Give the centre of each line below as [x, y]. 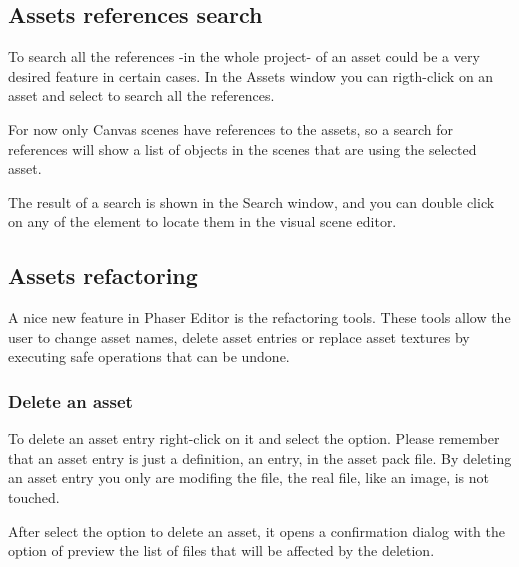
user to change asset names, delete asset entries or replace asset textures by [239, 336]
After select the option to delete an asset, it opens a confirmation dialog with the [256, 530]
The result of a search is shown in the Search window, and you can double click [251, 201]
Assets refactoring [103, 275]
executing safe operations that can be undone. [149, 356]
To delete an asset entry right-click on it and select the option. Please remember [254, 438]
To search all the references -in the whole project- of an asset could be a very [244, 56]
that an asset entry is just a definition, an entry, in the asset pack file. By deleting [260, 457]
